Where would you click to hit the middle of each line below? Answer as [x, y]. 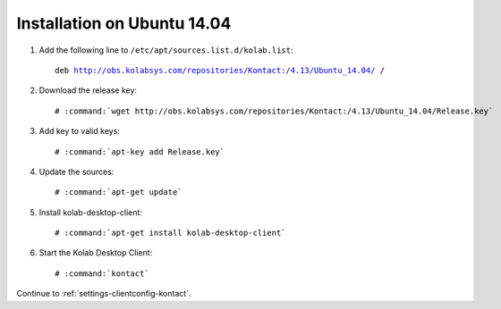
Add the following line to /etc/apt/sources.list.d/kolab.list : [166, 50]
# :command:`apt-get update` [119, 192]
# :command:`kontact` [102, 273]
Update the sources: [76, 171]
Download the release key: [88, 90]
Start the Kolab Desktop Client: [96, 253]
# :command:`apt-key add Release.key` [140, 151]
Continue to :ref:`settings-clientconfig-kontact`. [104, 294]
